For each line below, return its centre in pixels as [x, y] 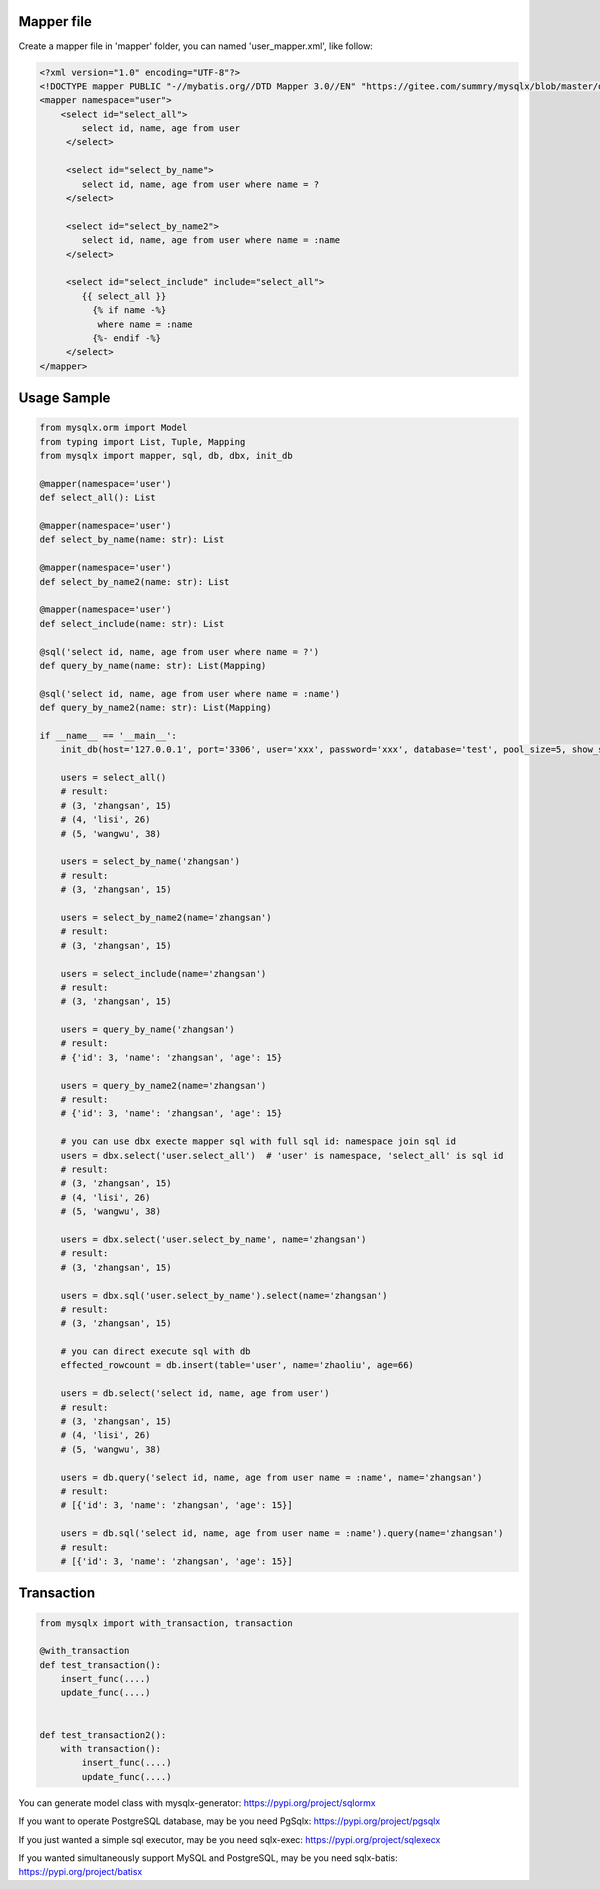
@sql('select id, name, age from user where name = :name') [190, 693]
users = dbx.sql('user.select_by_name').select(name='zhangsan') [224, 1295]
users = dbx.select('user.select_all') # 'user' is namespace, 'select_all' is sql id [282, 1155]
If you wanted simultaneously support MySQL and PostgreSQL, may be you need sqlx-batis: [208, 1857]
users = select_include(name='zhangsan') [163, 973]
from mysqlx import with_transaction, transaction [166, 1623]
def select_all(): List [98, 498]
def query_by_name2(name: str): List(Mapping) [155, 708]
